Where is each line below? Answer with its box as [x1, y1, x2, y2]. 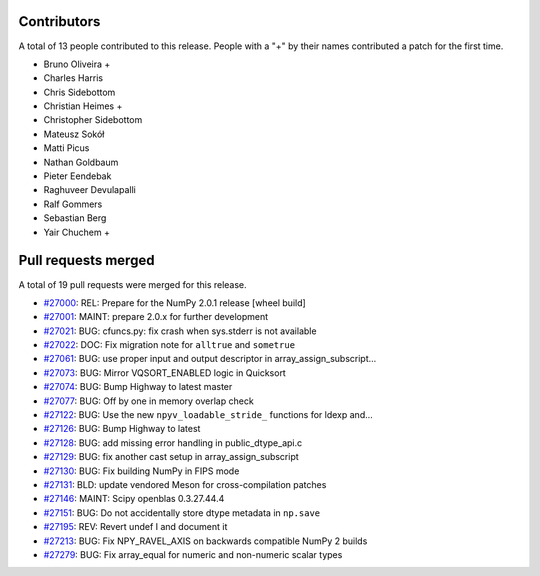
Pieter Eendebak [43, 170, 112, 182]
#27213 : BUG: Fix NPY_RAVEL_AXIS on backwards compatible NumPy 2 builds [43, 535, 368, 547]
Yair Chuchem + [43, 226, 110, 238]
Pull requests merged [18, 252, 155, 269]
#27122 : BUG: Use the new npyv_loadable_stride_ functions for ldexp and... [43, 409, 374, 421]
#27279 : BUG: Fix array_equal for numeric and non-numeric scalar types [43, 548, 343, 560]
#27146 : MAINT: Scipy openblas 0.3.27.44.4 [43, 493, 225, 505]
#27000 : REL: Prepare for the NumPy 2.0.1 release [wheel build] [43, 296, 307, 309]
